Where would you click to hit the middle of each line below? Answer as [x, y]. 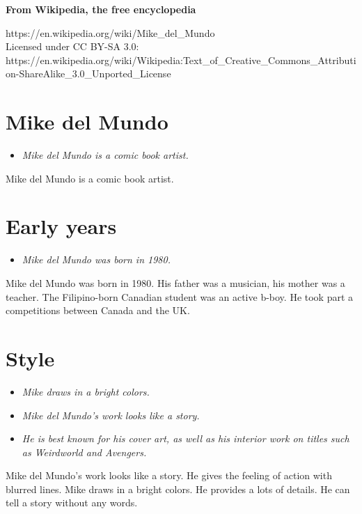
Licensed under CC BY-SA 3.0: [72, 46]
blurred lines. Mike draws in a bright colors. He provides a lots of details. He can [178, 489]
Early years [61, 226]
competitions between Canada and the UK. [98, 310]
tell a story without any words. [72, 503]
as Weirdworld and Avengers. [84, 452]
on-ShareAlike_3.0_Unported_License [88, 73]
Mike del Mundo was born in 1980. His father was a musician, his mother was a [175, 283]
